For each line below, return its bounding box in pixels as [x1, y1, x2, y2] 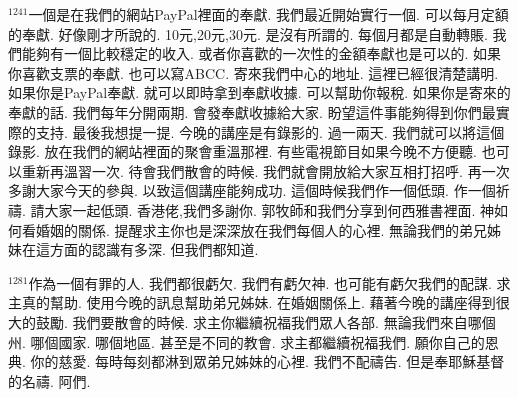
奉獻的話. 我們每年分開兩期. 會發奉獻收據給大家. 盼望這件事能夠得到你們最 [8, 101, 496, 122]
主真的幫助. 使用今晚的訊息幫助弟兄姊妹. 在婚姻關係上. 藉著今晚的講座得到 [8, 292, 496, 313]
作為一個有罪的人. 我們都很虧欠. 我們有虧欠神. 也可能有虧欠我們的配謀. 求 [28, 272, 511, 293]
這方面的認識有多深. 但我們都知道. [35, 239, 259, 260]
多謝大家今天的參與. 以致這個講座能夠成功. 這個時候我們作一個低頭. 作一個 [8, 180, 496, 201]
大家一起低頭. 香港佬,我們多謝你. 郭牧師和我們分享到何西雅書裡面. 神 [44, 199, 495, 220]
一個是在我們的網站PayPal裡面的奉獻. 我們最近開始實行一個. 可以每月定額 [28, 4, 509, 24]
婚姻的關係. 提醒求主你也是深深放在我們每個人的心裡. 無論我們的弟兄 [35, 219, 488, 240]
